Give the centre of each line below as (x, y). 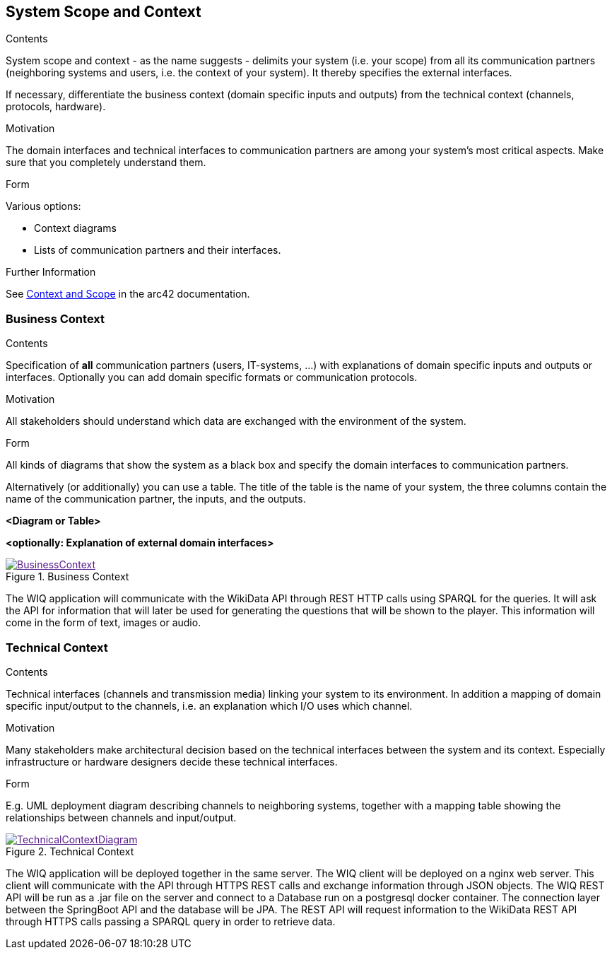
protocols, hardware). (56, 107)
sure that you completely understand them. (106, 163)
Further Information (51, 272)
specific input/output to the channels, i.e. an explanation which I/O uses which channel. (209, 705)
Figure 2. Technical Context (70, 851)
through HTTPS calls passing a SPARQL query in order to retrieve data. (171, 921)
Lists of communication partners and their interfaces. (158, 250)
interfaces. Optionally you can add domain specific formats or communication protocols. (212, 377)
